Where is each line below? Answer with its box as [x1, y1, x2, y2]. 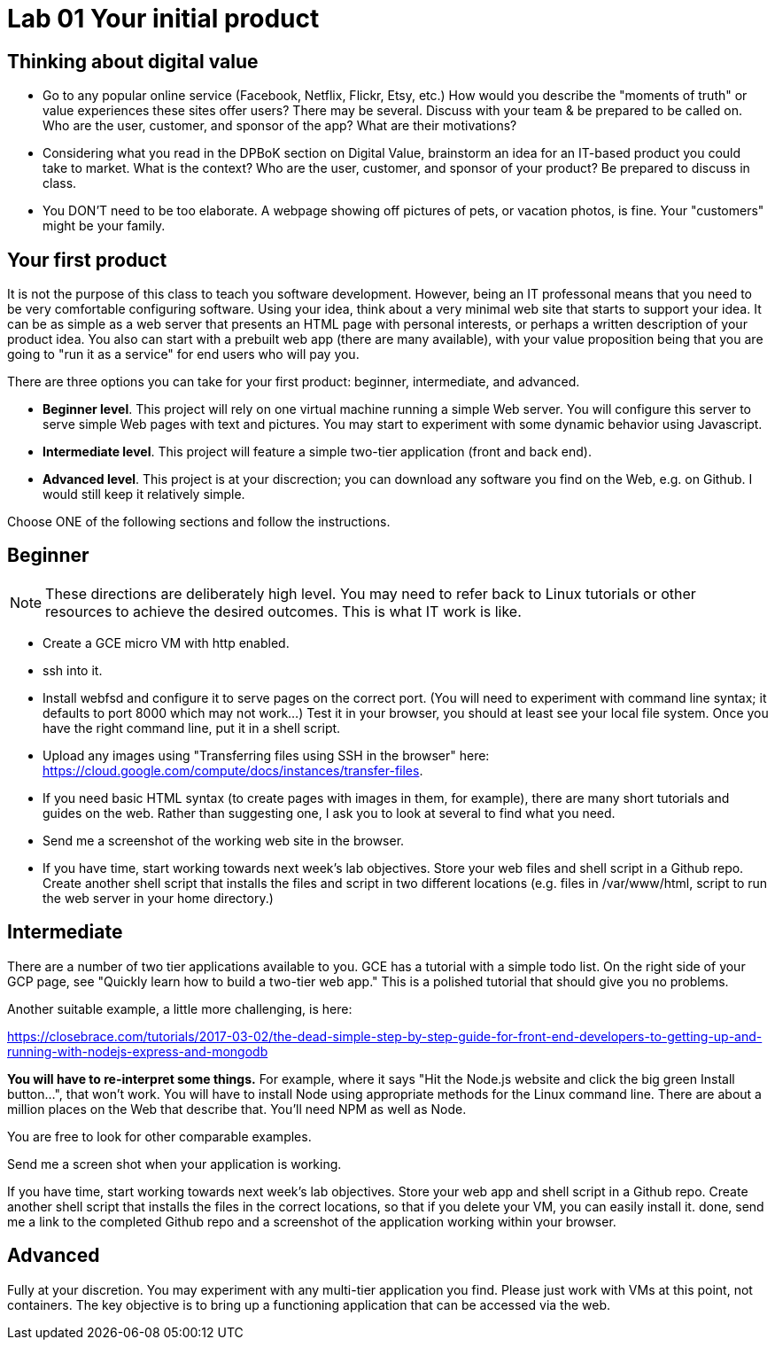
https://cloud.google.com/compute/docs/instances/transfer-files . [43, 762, 423, 778]
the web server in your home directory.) [43, 890, 274, 906]
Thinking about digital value [7, 50, 259, 73]
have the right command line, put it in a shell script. [43, 720, 341, 736]
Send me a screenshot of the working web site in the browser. [43, 832, 405, 848]
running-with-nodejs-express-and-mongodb [7, 1043, 268, 1059]
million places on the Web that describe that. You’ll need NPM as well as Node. [7, 1101, 467, 1117]
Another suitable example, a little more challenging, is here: [7, 1001, 353, 1016]
